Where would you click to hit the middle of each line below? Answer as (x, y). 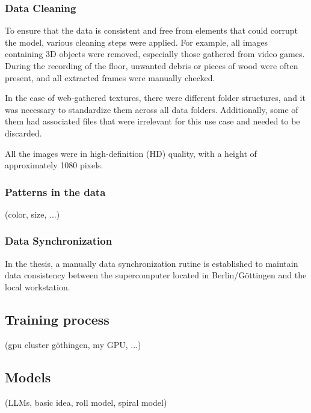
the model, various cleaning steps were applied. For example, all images (136, 42)
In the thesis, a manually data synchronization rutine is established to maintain (152, 263)
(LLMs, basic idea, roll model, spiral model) (86, 402)
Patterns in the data (55, 191)
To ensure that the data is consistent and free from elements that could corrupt (152, 30)
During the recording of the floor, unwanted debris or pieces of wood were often (152, 66)
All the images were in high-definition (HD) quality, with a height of (131, 153)
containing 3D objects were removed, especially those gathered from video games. (155, 54)
